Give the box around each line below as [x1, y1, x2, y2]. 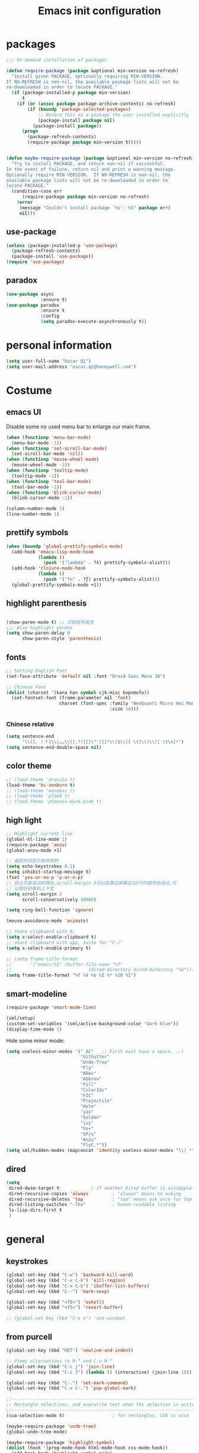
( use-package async [6, 291, 54, 297]
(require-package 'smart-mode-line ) [6, 1004, 97, 1011]
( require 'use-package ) [6, 259, 65, 265]
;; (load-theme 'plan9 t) [6, 793, 70, 799]
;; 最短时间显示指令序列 [6, 858, 59, 864]
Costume [6, 383, 52, 397]
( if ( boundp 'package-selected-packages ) [27, 106, 131, 112]
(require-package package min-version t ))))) [27, 139, 142, 146]
